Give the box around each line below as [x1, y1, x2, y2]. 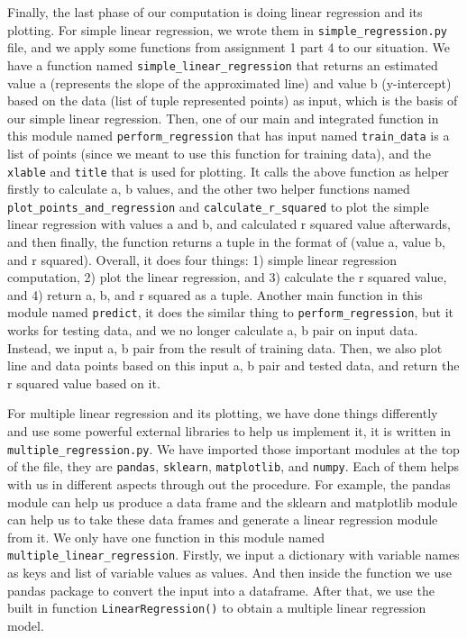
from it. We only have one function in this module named [7, 527, 325, 546]
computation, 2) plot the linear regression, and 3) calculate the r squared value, [7, 268, 447, 287]
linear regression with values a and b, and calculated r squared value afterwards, [7, 214, 451, 233]
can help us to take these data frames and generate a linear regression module [7, 510, 438, 529]
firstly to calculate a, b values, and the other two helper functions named [7, 179, 410, 198]
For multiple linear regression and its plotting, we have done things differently [7, 404, 438, 423]
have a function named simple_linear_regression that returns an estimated [7, 55, 438, 74]
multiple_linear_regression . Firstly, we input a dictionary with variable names [7, 545, 460, 564]
